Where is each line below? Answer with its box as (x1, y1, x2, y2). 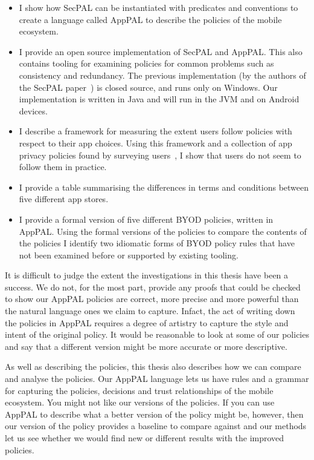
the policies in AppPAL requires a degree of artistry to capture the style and (5, 316, 289, 329)
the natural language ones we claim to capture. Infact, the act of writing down (5, 304, 295, 317)
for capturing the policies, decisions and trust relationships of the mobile (5, 384, 274, 396)
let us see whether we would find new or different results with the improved (5, 432, 284, 444)
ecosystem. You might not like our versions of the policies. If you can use (5, 396, 275, 409)
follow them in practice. (19, 160, 107, 173)
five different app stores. (19, 192, 109, 205)
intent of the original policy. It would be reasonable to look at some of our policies (5, 328, 309, 341)
